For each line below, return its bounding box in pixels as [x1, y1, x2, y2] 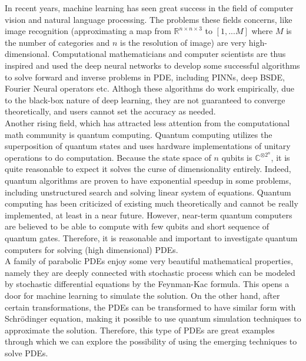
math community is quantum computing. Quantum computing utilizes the [5, 128, 272, 140]
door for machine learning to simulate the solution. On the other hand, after [5, 289, 280, 301]
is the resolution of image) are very [120, 36, 247, 48]
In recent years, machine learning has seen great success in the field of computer [5, 2, 294, 14]
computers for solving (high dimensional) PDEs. [5, 243, 178, 255]
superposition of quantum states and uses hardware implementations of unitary [5, 140, 291, 152]
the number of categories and [5, 36, 110, 48]
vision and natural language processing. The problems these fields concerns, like [5, 13, 292, 25]
